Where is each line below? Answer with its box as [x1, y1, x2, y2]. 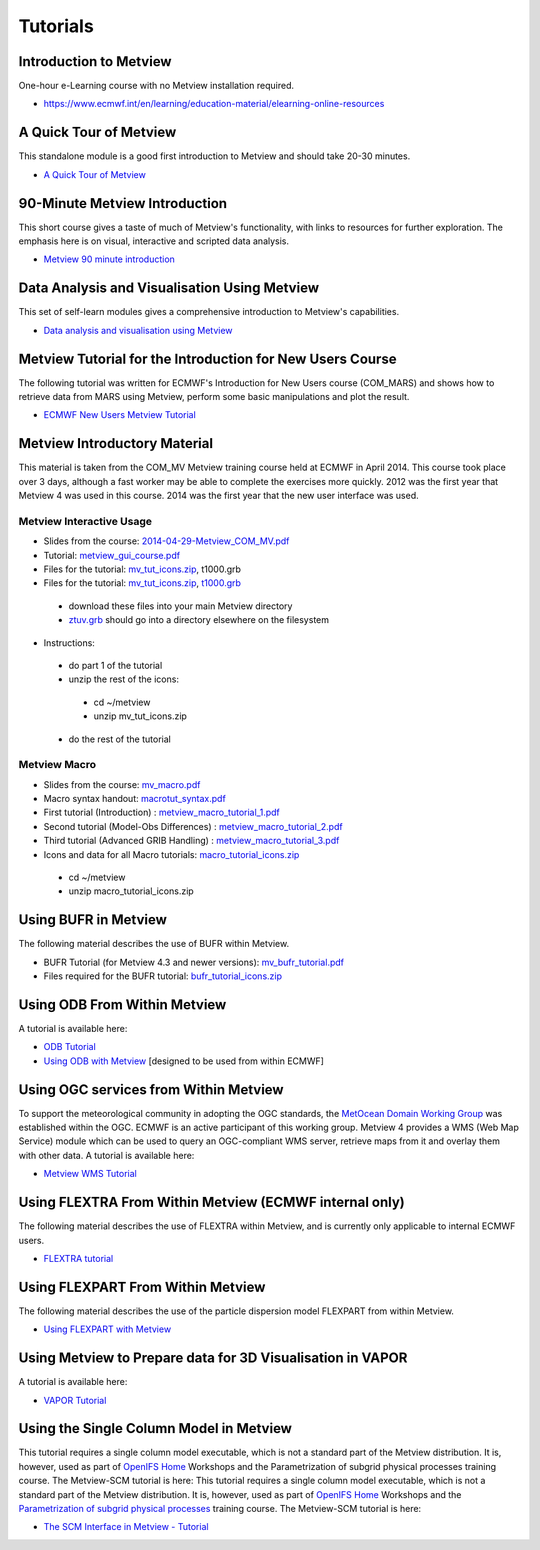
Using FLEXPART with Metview [43, 1323, 172, 1335]
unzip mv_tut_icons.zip [93, 710, 187, 722]
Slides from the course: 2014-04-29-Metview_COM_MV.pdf [43, 535, 290, 547]
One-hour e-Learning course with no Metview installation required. [18, 80, 295, 92]
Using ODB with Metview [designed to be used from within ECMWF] [43, 1055, 325, 1067]
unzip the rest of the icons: [68, 673, 180, 685]
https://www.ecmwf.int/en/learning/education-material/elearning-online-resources [43, 98, 385, 110]
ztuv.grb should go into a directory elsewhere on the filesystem [68, 614, 330, 626]
